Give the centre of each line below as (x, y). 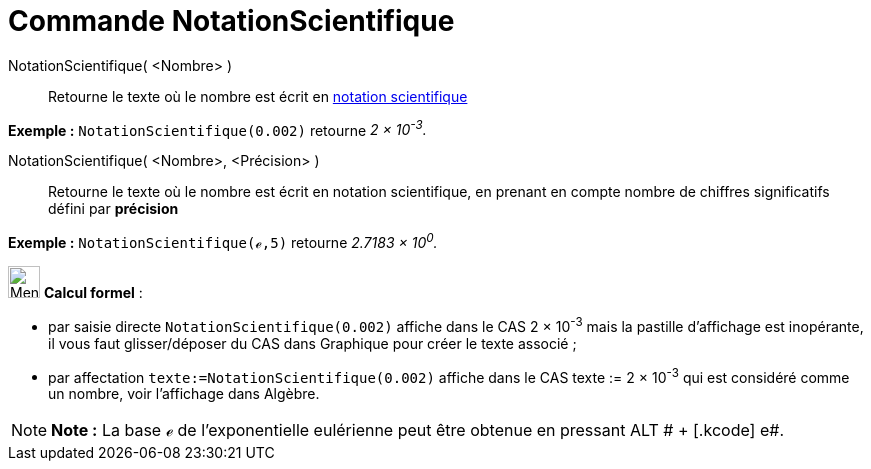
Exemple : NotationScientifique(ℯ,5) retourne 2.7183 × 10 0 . (223, 241)
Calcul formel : (93, 293)
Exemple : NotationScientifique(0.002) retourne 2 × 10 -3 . (217, 128)
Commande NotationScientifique (231, 21)
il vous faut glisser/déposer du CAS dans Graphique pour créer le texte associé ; (312, 343)
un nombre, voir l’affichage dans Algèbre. (184, 394)
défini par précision (113, 209)
